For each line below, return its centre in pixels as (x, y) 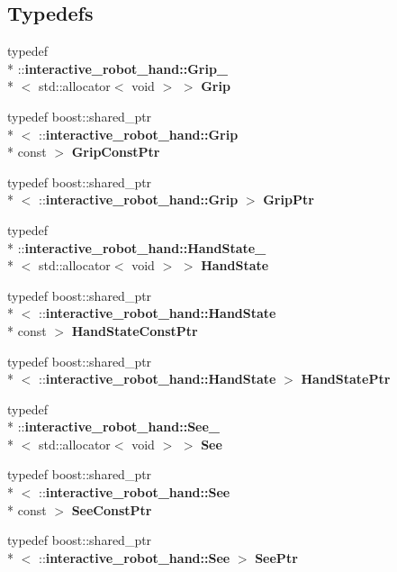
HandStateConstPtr (135, 330)
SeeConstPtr (112, 509)
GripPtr (289, 200)
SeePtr (276, 557)
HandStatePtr (346, 379)
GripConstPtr (116, 152)
